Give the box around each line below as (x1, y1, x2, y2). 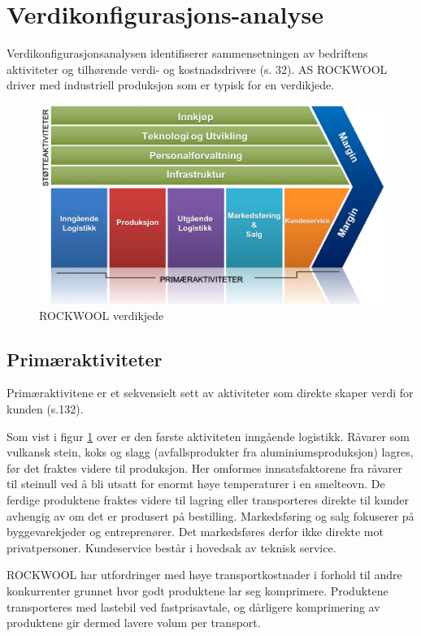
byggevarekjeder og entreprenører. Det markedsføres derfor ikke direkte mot (7, 523, 384, 540)
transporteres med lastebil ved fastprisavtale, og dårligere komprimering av (7, 598, 380, 615)
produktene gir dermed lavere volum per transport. (7, 614, 261, 631)
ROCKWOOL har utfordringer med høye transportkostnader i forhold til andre (7, 566, 402, 583)
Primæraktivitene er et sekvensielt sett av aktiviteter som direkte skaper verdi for (7, 384, 414, 401)
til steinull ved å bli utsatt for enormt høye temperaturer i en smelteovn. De (7, 475, 385, 492)
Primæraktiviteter (7, 346, 163, 371)
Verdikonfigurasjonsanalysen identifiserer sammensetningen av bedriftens (7, 45, 368, 62)
